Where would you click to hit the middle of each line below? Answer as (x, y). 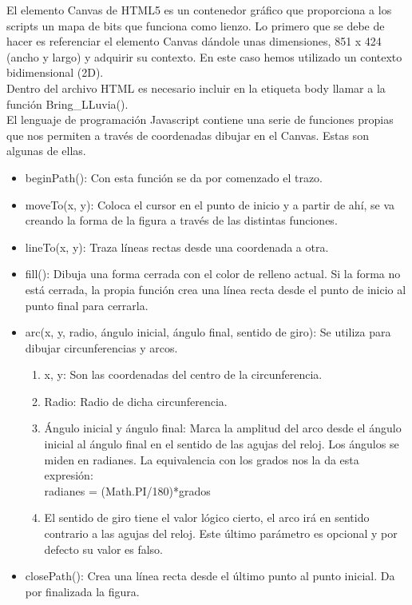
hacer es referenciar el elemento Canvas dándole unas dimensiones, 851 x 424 (194, 41)
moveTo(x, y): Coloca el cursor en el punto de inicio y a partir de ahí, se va (210, 204)
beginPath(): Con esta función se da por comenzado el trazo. (174, 177)
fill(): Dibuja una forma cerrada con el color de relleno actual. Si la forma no (213, 274)
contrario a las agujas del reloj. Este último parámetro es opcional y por (221, 533)
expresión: (69, 475)
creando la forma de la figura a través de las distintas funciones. (181, 220)
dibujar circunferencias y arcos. (101, 347)
